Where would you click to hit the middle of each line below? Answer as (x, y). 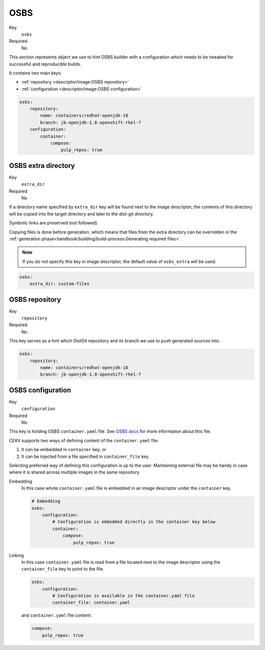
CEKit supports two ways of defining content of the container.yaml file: (84, 440)
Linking (16, 555)
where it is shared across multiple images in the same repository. (75, 472)
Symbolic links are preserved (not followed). (54, 223)
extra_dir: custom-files (60, 284)
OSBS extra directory (42, 165)
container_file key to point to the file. (63, 569)
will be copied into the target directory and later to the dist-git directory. (81, 214)
